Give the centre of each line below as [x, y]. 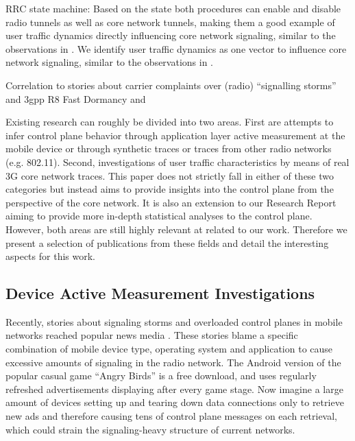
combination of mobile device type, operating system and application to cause [169, 349]
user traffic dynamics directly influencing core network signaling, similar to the [171, 35]
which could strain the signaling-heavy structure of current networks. [150, 429]
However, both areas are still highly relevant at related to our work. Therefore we [176, 229]
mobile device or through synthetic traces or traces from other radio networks [169, 148]
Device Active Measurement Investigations [160, 293]
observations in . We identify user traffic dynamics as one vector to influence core [176, 48]
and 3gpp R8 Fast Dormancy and [76, 98]
